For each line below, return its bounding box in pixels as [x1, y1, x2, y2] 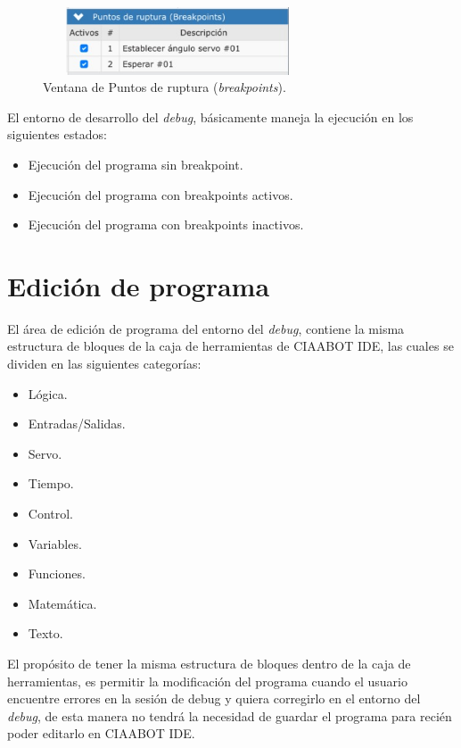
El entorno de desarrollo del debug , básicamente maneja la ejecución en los [7, 107, 414, 126]
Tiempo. [28, 474, 74, 493]
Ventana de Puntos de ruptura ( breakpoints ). [43, 78, 286, 96]
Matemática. [28, 594, 97, 612]
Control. [28, 504, 74, 523]
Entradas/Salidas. [28, 414, 126, 433]
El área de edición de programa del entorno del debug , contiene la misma [7, 319, 405, 337]
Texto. [28, 624, 63, 643]
